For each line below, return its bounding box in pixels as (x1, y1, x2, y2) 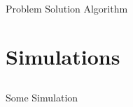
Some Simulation (6, 90, 78, 104)
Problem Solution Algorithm (6, 1, 128, 16)
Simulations (6, 42, 120, 71)
